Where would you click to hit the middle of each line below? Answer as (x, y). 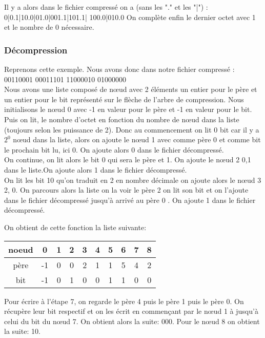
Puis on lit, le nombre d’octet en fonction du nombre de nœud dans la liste (122, 119)
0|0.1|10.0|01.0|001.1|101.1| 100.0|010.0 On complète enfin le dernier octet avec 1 (130, 17)
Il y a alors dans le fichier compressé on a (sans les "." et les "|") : (106, 7)
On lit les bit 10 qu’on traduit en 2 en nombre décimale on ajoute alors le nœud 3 (133, 180)
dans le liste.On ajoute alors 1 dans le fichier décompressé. (96, 169)
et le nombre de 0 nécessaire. (49, 27)
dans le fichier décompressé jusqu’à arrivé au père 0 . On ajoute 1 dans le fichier (130, 200)
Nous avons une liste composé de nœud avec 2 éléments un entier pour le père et (131, 89)
